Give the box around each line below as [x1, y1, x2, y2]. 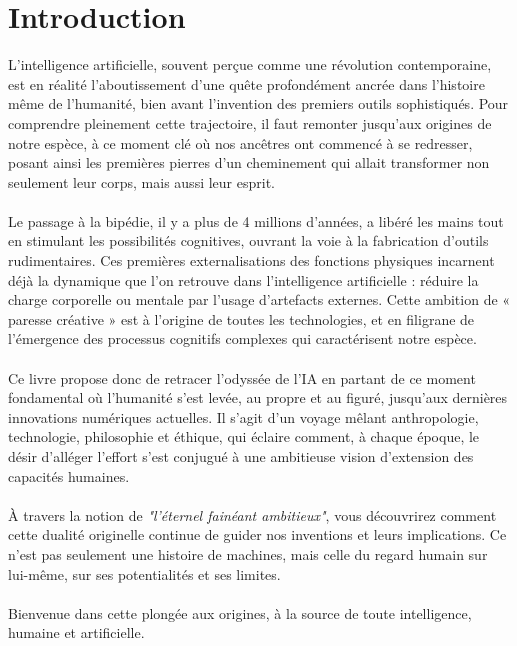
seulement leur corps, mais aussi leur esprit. [8, 171, 275, 192]
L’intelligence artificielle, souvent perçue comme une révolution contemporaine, [8, 54, 492, 75]
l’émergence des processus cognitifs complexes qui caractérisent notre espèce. [8, 328, 477, 349]
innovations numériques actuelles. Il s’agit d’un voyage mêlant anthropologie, [8, 406, 479, 427]
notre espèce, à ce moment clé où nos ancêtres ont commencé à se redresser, [8, 132, 473, 153]
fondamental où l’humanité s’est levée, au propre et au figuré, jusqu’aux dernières [8, 387, 508, 408]
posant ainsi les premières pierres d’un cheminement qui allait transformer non [8, 152, 490, 173]
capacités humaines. [8, 465, 130, 486]
